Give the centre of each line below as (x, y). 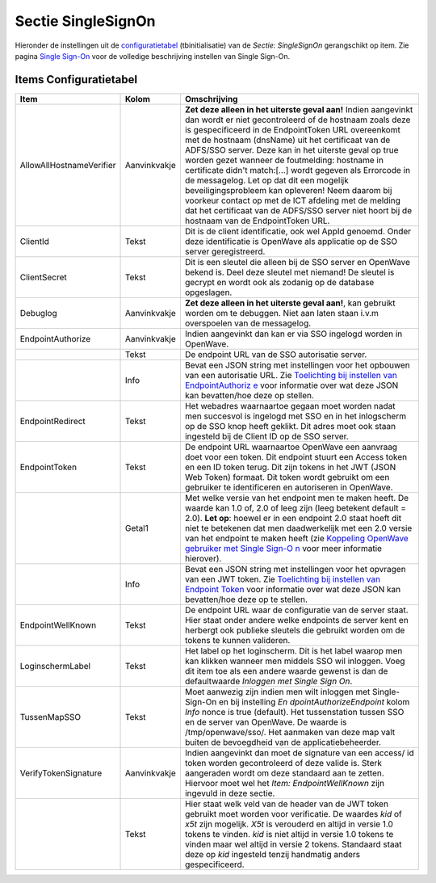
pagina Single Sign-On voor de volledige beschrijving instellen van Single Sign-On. (153, 56)
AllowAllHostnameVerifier (68, 165)
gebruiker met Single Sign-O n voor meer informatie (283, 548)
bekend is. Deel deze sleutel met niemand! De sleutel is (289, 272)
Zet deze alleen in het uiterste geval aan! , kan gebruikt (290, 303)
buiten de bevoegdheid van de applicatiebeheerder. (283, 742)
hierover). (203, 558)
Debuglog (38, 313)
